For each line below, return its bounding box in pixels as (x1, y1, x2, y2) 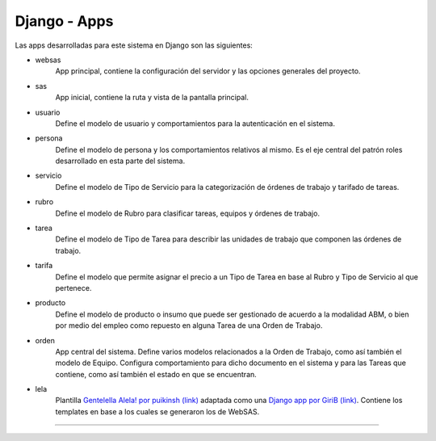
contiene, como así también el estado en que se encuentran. (55, 369, 258, 379)
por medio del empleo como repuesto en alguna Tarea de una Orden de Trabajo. (55, 321, 323, 330)
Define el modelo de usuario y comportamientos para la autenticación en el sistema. (55, 118, 335, 128)
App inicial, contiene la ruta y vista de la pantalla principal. (55, 93, 249, 103)
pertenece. (55, 283, 92, 292)
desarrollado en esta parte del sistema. (55, 156, 186, 166)
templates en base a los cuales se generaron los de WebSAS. (55, 406, 260, 416)
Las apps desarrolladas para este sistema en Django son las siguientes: (15, 40, 254, 50)
